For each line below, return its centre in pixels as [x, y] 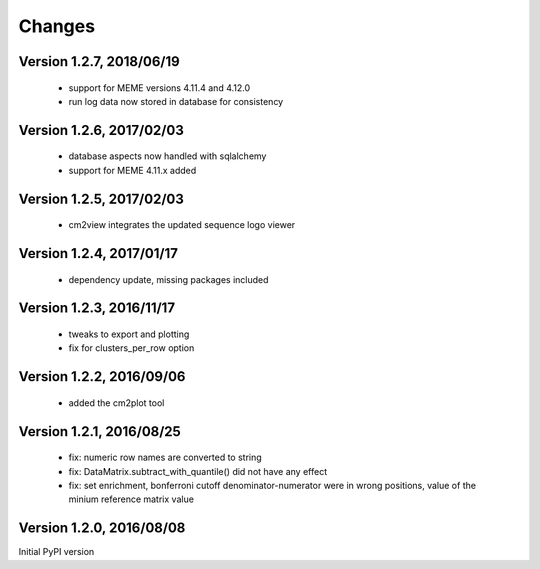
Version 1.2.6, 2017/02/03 [101, 130]
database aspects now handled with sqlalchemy [167, 156]
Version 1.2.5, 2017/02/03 [101, 198]
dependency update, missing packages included [168, 279]
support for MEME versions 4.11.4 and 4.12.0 [159, 87]
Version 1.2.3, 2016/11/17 [96, 308]
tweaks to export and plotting [129, 334]
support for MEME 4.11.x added [132, 170]
